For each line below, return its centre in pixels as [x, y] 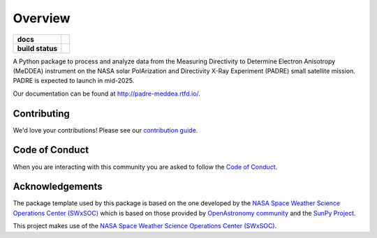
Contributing [41, 113]
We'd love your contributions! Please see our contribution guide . [105, 130]
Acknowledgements [58, 187]
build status [37, 48]
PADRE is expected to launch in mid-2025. [74, 81]
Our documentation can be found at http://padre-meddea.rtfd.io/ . [106, 94]
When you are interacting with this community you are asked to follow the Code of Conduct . [145, 167]
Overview [42, 18]
